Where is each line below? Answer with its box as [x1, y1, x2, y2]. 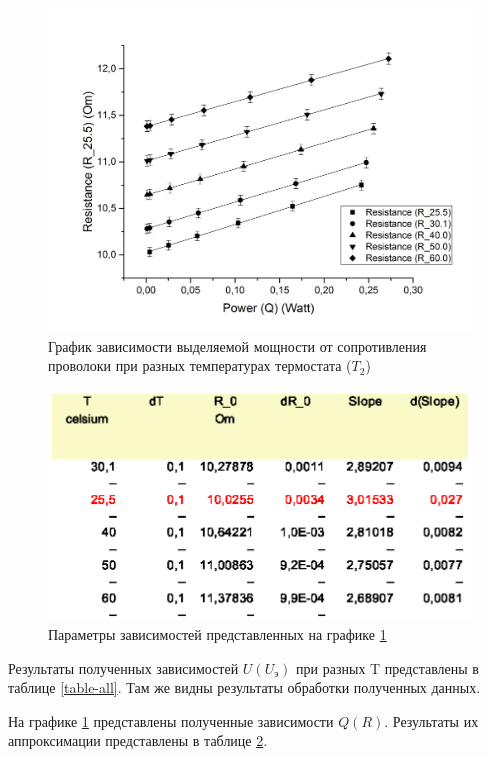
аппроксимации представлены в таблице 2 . [8, 730, 268, 751]
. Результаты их [384, 710, 479, 731]
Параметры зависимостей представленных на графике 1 [48, 624, 387, 645]
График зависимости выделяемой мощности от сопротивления [48, 335, 427, 356]
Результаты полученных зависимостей [8, 657, 239, 678]
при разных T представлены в [296, 657, 479, 678]
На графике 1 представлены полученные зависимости [8, 710, 334, 731]
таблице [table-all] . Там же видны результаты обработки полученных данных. [8, 677, 481, 698]
